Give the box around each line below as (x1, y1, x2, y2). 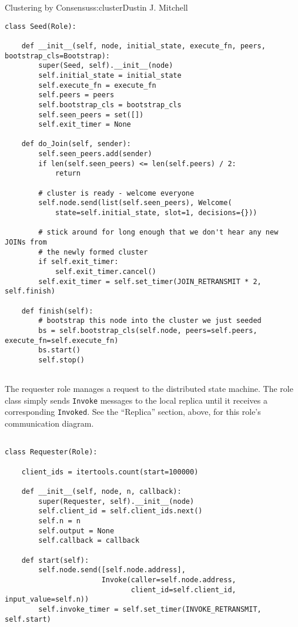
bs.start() (38, 346, 81, 355)
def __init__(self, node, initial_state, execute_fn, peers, (21, 41, 266, 50)
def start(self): (21, 556, 89, 565)
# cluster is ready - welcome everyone (38, 189, 195, 197)
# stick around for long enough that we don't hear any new (38, 228, 279, 237)
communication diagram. (5, 417, 94, 430)
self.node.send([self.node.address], (38, 566, 186, 575)
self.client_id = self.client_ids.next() (38, 507, 203, 516)
